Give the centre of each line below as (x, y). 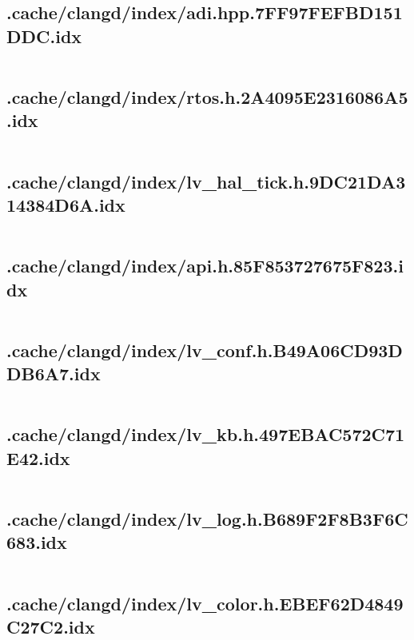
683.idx (37, 542)
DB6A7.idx (54, 374)
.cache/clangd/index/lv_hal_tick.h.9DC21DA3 (206, 181)
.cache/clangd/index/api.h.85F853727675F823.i (205, 266)
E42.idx (38, 457)
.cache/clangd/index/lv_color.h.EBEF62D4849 (205, 603)
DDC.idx (44, 36)
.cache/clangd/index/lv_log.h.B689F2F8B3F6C (207, 518)
